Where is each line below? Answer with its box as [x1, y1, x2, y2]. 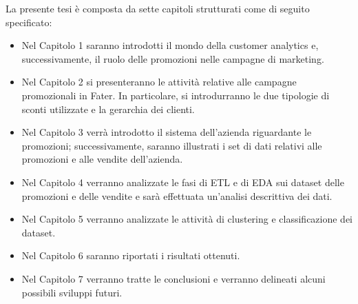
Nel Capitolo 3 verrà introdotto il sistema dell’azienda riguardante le [21, 125, 312, 139]
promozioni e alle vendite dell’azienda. [21, 152, 183, 166]
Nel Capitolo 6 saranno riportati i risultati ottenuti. [21, 248, 240, 263]
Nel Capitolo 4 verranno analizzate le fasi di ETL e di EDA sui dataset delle [21, 174, 344, 189]
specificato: [6, 14, 52, 29]
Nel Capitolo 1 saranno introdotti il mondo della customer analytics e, [21, 38, 319, 52]
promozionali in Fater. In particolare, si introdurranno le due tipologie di [21, 88, 330, 102]
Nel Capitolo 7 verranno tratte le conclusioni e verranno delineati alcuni [21, 271, 326, 285]
